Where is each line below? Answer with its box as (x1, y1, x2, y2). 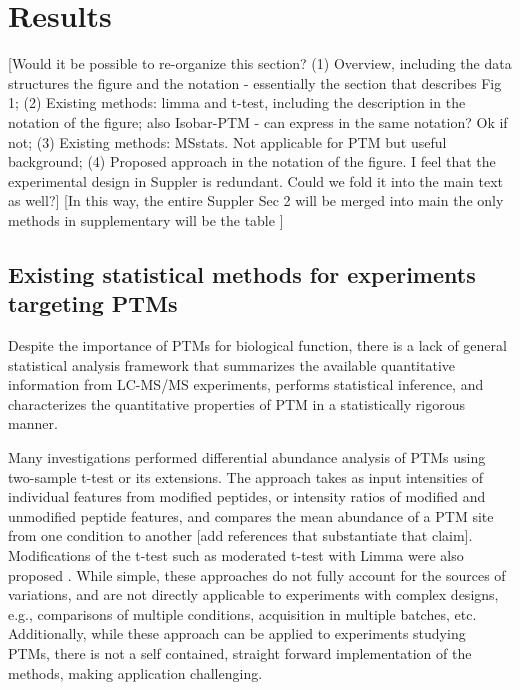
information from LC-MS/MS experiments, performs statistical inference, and (8, 374, 484, 395)
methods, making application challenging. (8, 662, 263, 683)
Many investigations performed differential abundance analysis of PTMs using (8, 447, 486, 468)
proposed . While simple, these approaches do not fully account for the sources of (8, 564, 506, 585)
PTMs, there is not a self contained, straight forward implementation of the (8, 642, 472, 663)
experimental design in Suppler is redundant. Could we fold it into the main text (8, 170, 503, 191)
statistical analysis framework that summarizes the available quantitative (8, 354, 456, 375)
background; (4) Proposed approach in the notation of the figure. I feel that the (8, 151, 496, 172)
